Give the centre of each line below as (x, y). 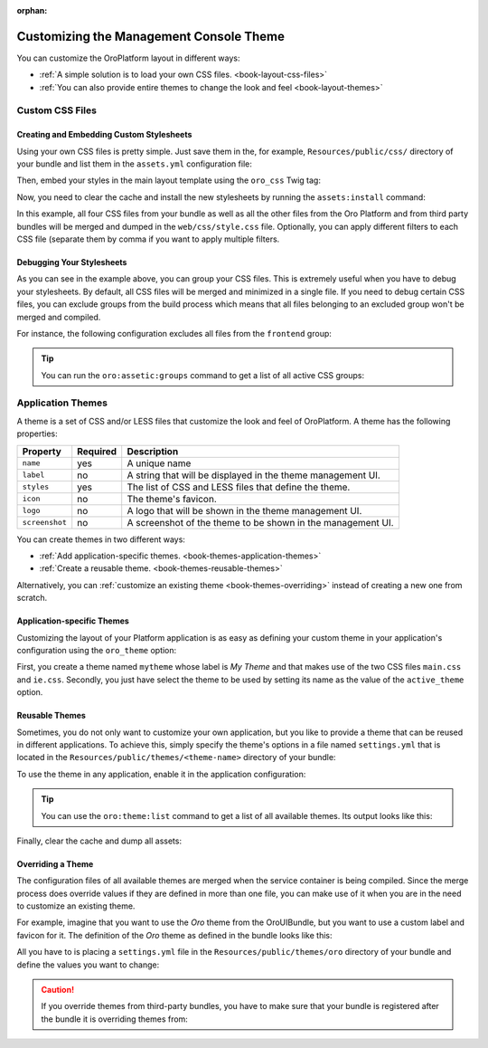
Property (42, 451)
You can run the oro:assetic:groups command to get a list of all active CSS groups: (203, 375)
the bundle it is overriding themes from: (115, 1019)
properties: (37, 433)
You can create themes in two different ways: (101, 539)
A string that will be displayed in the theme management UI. (254, 475)
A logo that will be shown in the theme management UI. (244, 510)
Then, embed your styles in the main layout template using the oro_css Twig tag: (169, 180)
